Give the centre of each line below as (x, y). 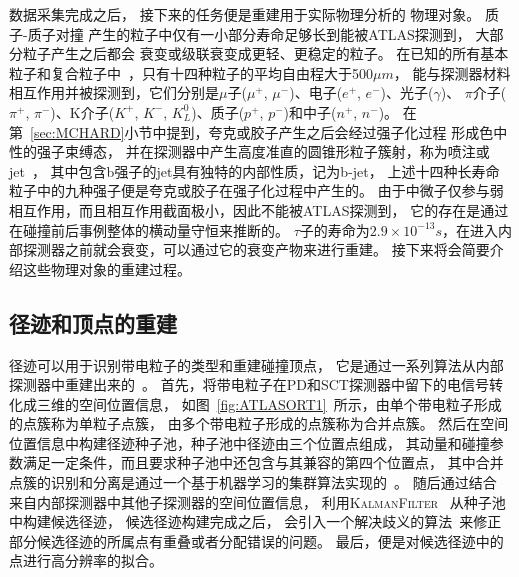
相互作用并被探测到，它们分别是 (114, 92)
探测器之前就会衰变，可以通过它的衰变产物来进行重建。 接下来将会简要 (256, 249)
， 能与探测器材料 (452, 72)
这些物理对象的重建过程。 (106, 268)
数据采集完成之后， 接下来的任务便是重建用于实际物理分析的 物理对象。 (245, 14)
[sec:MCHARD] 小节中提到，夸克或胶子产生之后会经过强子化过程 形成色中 (269, 131)
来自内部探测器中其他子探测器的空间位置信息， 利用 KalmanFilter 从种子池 (257, 501)
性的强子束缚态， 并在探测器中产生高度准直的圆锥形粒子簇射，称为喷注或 (249, 151)
